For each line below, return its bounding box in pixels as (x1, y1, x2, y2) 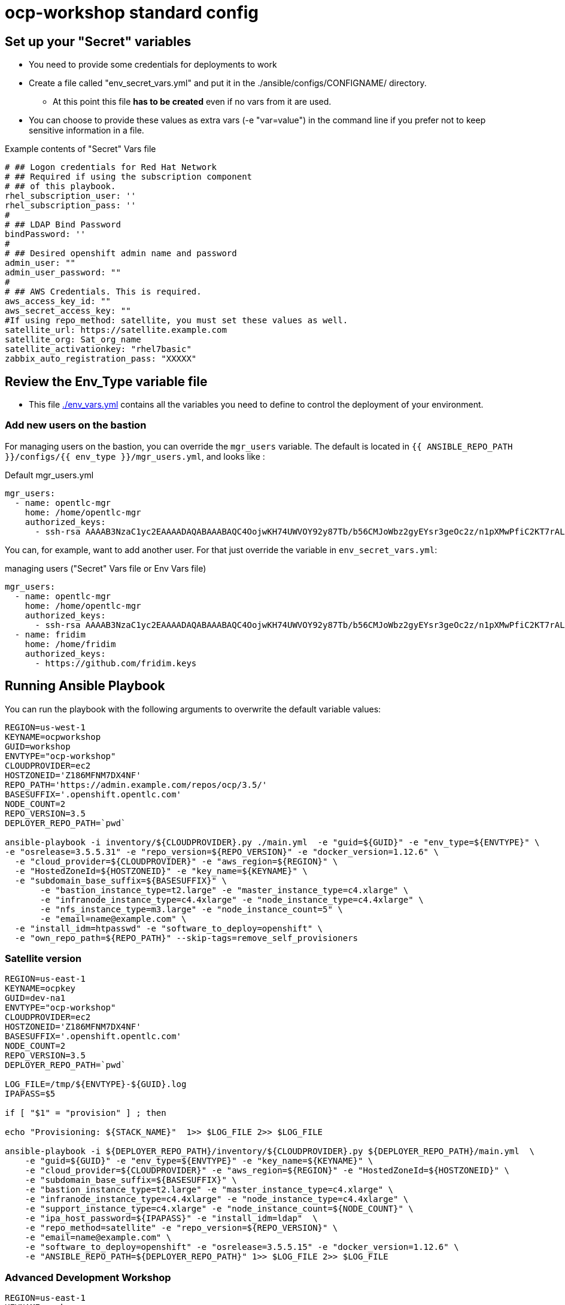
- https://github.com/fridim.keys (35, 658, 197, 668)
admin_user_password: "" (5, 268, 121, 278)
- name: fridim (14, 629, 86, 639)
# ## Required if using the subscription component (5, 172, 253, 182)
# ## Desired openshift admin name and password (5, 248, 237, 259)
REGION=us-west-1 (5, 722, 86, 732)
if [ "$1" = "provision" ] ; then (5, 1108, 166, 1118)
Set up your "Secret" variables (5, 34, 192, 49)
